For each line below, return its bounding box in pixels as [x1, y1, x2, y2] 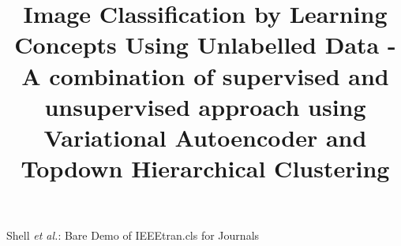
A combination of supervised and [21, 59, 389, 91]
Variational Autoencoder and [43, 121, 367, 153]
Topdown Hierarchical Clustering [21, 152, 390, 184]
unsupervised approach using [44, 90, 366, 122]
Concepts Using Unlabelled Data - [14, 28, 396, 61]
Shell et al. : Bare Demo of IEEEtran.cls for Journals [6, 227, 260, 244]
